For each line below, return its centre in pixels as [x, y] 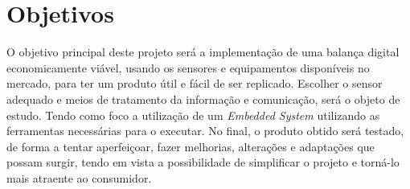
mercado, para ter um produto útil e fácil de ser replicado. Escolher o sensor [195, 83]
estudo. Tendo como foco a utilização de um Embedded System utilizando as [193, 115]
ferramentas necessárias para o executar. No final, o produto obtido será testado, [205, 131]
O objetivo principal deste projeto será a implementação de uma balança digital [203, 52]
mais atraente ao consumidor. [79, 177]
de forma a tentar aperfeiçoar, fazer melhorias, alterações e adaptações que [191, 146]
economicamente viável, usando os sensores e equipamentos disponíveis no [188, 67]
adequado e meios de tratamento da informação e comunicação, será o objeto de [203, 99]
